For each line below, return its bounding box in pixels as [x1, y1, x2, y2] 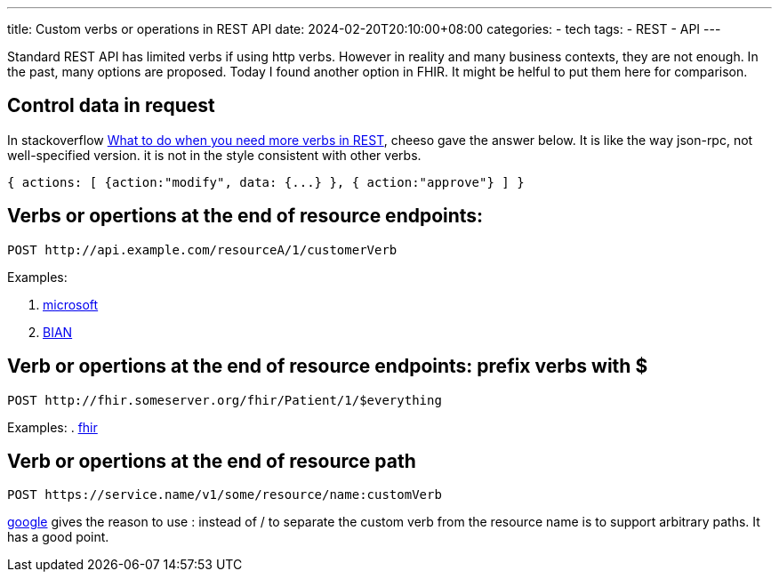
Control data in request [7, 94, 215, 117]
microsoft [43, 296, 99, 312]
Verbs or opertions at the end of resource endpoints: [7, 205, 484, 228]
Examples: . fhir [7, 419, 98, 435]
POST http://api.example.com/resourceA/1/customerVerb [7, 242, 398, 257]
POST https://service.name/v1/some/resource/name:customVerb [7, 487, 442, 503]
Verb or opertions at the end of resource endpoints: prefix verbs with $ [7, 355, 648, 378]
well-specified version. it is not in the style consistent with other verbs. [7, 147, 422, 163]
